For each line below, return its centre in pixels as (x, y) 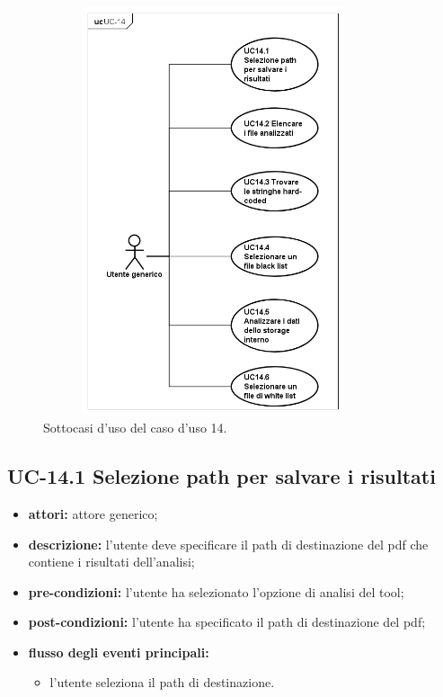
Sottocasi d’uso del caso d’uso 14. (135, 428)
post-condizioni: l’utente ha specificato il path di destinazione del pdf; (227, 622)
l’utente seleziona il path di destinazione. (162, 682)
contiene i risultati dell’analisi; (111, 562)
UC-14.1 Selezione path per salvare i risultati (221, 476)
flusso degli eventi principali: (119, 652)
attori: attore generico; (93, 513)
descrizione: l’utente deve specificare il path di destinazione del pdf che (228, 544)
